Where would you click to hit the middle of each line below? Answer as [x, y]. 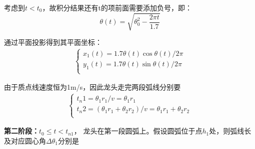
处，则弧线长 [230, 131]
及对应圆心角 [25, 140]
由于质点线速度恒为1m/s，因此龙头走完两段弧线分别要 [92, 87]
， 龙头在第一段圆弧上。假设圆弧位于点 [138, 131]
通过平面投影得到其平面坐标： [53, 42]
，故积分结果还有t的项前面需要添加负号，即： [117, 7]
